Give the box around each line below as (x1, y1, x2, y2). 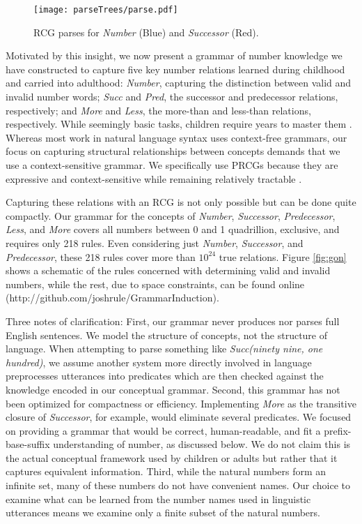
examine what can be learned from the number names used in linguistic (6, 491, 311, 506)
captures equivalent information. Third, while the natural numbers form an (6, 464, 326, 479)
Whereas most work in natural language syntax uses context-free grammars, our (6, 130, 347, 144)
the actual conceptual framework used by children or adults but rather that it (6, 450, 338, 465)
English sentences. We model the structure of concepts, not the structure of (6, 327, 328, 342)
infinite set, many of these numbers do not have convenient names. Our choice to (6, 478, 351, 493)
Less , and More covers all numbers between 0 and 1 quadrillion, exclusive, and (6, 222, 340, 237)
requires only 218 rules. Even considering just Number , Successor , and (6, 235, 304, 250)
